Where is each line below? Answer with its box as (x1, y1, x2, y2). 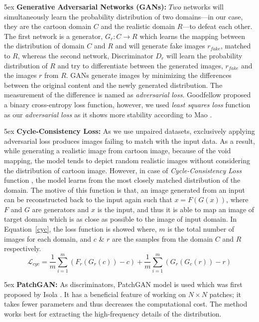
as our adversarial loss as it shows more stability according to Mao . (4, 109, 212, 119)
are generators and (32, 204, 89, 214)
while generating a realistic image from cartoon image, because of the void (4, 145, 231, 156)
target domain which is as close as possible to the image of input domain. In (4, 214, 237, 224)
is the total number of (167, 224, 235, 234)
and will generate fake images (115, 40, 205, 51)
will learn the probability (166, 50, 243, 60)
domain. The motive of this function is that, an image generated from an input (4, 184, 245, 195)
